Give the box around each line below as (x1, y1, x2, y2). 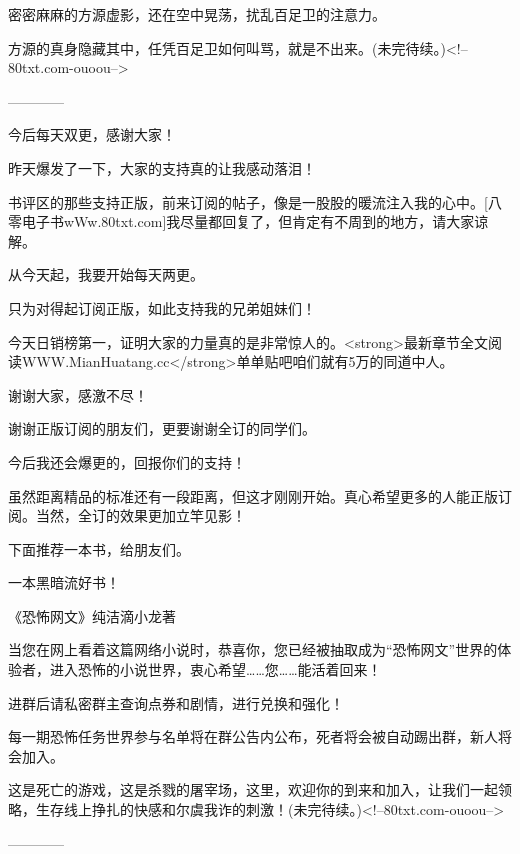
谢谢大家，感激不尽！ (8, 384, 148, 405)
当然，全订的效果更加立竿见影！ (35, 505, 246, 526)
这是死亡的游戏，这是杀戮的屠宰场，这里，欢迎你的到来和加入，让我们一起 (8, 779, 498, 800)
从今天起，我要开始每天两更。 (8, 264, 204, 285)
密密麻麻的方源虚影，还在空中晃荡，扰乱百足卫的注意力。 (8, 4, 386, 24)
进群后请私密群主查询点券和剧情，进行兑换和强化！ (8, 692, 344, 713)
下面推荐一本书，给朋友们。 (8, 538, 190, 559)
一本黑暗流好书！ (8, 572, 120, 593)
